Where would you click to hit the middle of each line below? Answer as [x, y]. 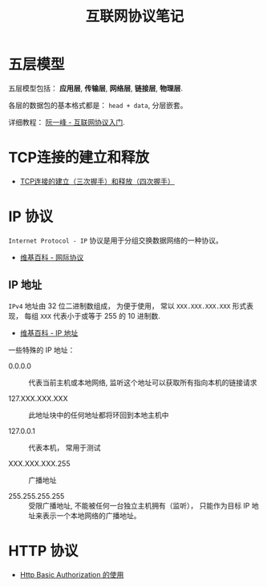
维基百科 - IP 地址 [49, 332]
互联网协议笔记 [135, 16]
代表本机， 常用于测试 [65, 447]
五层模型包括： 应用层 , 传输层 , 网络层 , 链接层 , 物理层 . [95, 88]
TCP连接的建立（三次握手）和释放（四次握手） [97, 181]
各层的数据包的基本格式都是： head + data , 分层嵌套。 [98, 105]
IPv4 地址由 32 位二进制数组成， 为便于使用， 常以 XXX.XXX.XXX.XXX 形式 [127, 306]
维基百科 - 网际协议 [52, 257]
